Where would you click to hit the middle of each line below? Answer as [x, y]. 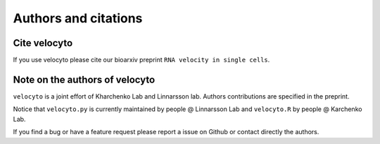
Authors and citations [78, 18]
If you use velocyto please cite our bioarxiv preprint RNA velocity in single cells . [141, 60]
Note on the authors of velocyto [84, 79]
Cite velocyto [43, 43]
